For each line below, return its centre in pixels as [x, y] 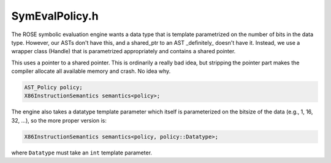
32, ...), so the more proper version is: [59, 120]
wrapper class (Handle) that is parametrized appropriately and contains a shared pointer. [124, 51]
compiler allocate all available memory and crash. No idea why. [91, 71]
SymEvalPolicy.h [55, 16]
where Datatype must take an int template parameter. [82, 153]
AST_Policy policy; [53, 88]
